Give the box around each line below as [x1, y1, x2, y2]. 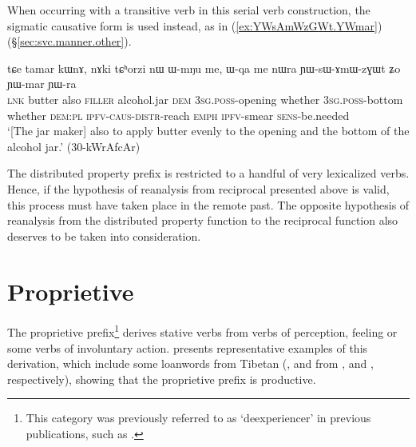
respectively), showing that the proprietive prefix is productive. [7, 370, 316, 387]
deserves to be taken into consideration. [7, 227, 201, 244]
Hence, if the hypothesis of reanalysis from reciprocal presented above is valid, [7, 180, 390, 197]
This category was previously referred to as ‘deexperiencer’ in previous [26, 409, 371, 426]
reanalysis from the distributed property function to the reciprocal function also [7, 212, 398, 229]
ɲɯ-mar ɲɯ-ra [7, 75, 77, 92]
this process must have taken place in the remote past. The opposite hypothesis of [7, 196, 410, 213]
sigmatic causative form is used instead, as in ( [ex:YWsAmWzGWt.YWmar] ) [7, 17, 382, 34]
